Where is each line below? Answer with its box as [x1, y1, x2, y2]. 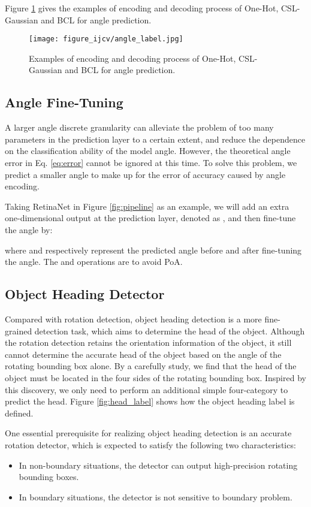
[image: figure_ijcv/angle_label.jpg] [29, 35, 183, 44]
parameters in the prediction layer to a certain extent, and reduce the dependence [5, 132, 306, 145]
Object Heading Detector [5, 285, 165, 303]
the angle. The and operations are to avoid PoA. [5, 255, 183, 268]
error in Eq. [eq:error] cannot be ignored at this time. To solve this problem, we [5, 156, 297, 169]
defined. [5, 406, 34, 419]
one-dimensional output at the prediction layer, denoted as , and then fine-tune [5, 212, 296, 224]
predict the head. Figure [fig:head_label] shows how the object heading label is [5, 395, 295, 408]
